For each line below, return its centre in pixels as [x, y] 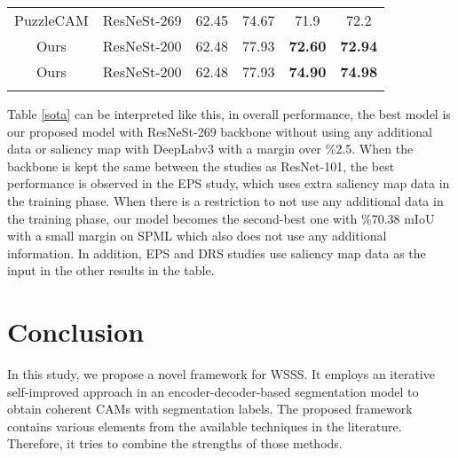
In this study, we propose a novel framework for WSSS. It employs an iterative [221, 374]
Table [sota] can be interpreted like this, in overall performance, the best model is [229, 114]
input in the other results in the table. [111, 270]
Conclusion [76, 332]
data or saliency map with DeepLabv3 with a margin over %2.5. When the [210, 149]
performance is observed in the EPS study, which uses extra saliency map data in [229, 183]
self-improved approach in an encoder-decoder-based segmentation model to [213, 391]
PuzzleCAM [51, 20]
